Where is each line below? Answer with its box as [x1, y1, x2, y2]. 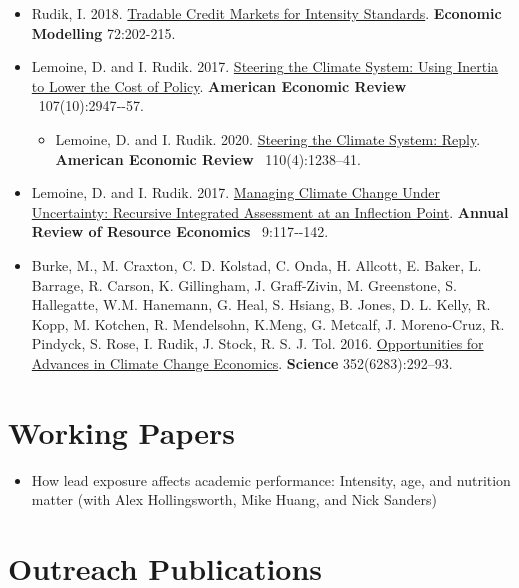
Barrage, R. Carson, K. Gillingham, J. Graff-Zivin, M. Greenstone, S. [31, 274, 457, 295]
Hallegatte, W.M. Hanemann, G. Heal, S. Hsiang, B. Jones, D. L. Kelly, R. [31, 294, 491, 315]
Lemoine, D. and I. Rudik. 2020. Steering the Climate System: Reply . [55, 128, 481, 149]
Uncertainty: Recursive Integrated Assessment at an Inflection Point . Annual [31, 201, 509, 222]
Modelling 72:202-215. [31, 22, 176, 43]
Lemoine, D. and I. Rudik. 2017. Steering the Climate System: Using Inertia [31, 56, 499, 77]
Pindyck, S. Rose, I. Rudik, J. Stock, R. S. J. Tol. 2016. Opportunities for [31, 333, 484, 354]
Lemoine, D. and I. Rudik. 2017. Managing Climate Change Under [31, 182, 441, 203]
